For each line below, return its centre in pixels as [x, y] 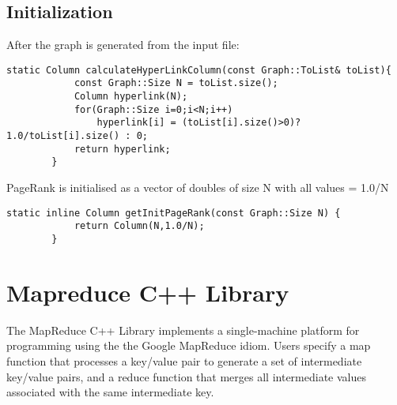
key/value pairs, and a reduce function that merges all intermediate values [186, 376]
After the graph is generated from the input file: [123, 45]
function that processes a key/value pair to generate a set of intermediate [184, 360]
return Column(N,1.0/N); [139, 226]
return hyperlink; [122, 149]
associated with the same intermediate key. [110, 392]
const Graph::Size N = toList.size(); [176, 83]
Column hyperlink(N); [131, 97]
